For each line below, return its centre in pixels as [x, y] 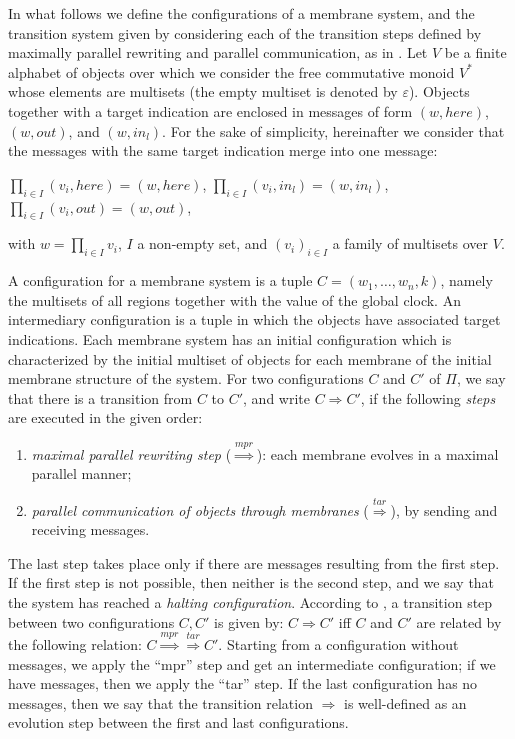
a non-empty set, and [202, 243]
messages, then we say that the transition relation [160, 702]
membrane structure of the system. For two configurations [186, 378]
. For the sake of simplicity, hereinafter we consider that [333, 130]
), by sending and [444, 509]
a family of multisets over [410, 243]
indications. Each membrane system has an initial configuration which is [230, 338]
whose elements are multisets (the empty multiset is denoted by [203, 91]
